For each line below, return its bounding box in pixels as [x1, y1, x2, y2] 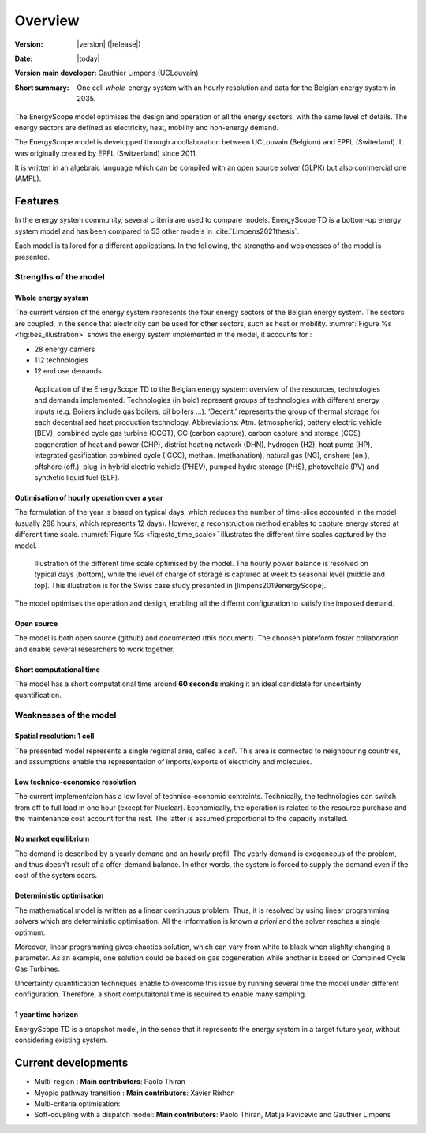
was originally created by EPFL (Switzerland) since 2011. [14, 148, 198, 158]
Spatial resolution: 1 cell [14, 731, 95, 741]
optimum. [14, 928, 46, 937]
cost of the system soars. [14, 871, 98, 880]
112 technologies [34, 355, 88, 365]
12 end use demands [34, 366, 102, 376]
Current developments [14, 1056, 129, 1070]
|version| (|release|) [77, 39, 141, 49]
